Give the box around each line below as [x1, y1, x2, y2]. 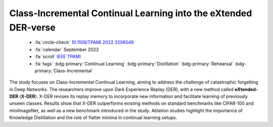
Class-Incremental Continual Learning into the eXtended [9, 8, 252, 19]
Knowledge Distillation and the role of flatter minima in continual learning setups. [9, 114, 177, 121]
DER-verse [9, 22, 56, 33]
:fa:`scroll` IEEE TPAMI [34, 54, 81, 60]
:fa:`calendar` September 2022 [34, 46, 99, 53]
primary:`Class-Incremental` [34, 67, 94, 73]
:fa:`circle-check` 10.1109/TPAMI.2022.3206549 [34, 39, 134, 46]
